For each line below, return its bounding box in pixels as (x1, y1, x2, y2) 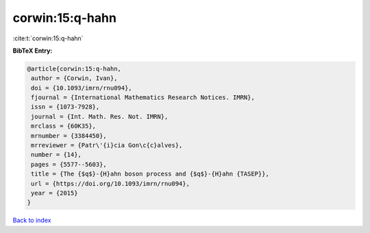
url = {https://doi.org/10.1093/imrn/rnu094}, (31, 180, 190, 187)
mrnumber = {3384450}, (31, 132, 108, 139)
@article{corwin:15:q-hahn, (27, 65, 121, 72)
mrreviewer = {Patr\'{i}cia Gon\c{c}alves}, (31, 141, 183, 150)
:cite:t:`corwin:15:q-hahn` (12, 34, 84, 42)
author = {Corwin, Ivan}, (31, 74, 118, 82)
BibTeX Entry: (12, 46, 53, 55)
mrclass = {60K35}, (31, 122, 96, 130)
